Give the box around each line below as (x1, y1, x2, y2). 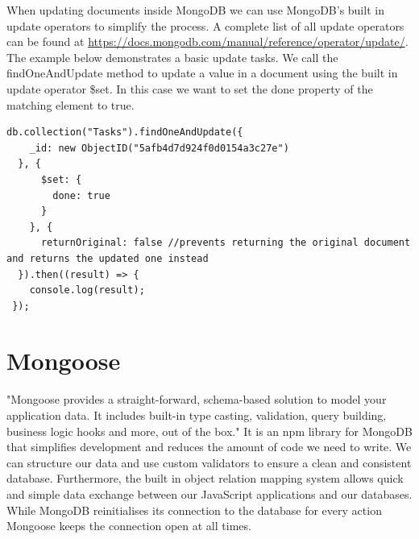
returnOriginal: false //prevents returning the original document (40, 237, 411, 249)
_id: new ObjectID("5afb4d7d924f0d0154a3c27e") (29, 142, 289, 154)
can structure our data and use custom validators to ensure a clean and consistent (6, 454, 412, 471)
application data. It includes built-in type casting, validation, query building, (6, 407, 387, 423)
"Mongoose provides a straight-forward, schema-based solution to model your (6, 391, 387, 408)
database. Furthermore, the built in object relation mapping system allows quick (6, 470, 404, 487)
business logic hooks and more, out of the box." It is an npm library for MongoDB (6, 422, 413, 439)
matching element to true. (6, 96, 135, 113)
